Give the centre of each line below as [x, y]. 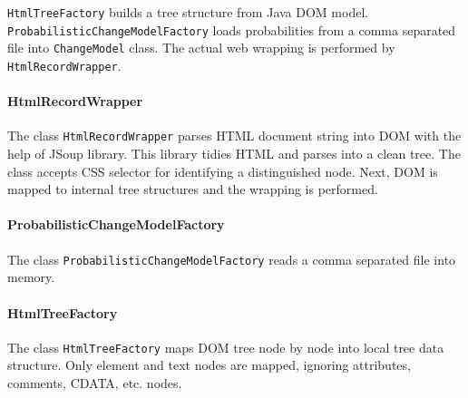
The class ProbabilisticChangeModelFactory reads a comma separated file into [232, 259]
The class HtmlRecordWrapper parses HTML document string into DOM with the [234, 136]
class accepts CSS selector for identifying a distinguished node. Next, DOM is [223, 171]
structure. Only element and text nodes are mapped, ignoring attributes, [209, 365]
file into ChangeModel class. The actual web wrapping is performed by [201, 48]
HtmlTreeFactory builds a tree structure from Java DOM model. [188, 12]
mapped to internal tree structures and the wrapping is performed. [193, 189]
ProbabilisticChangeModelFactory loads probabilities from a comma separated [232, 29]
